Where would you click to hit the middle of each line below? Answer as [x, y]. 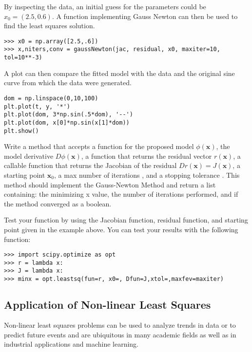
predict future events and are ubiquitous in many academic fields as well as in [120, 334]
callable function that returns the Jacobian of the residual [90, 165]
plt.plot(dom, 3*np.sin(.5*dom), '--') [68, 115]
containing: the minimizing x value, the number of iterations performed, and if [121, 194]
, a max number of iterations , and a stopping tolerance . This [147, 175]
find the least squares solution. [49, 26]
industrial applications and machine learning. [71, 344]
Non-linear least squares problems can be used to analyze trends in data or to [120, 324]
